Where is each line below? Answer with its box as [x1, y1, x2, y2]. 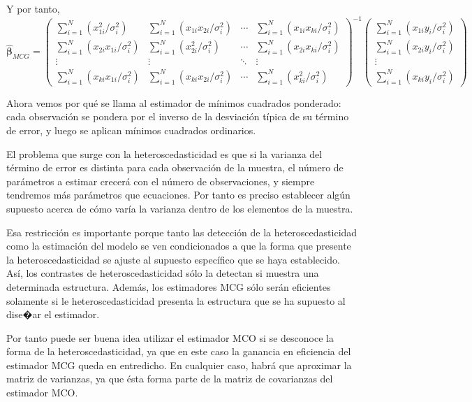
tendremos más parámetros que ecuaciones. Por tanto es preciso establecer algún [6, 187, 351, 202]
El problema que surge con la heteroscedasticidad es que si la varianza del [6, 146, 323, 161]
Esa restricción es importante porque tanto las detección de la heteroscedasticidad [6, 224, 357, 239]
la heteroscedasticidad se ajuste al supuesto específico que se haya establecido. [6, 252, 340, 266]
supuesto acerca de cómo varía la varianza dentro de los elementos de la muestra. [6, 201, 353, 215]
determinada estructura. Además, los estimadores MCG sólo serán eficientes [6, 279, 331, 294]
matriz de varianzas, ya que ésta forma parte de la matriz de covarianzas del [6, 371, 333, 386]
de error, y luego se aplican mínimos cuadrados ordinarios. [6, 122, 256, 137]
